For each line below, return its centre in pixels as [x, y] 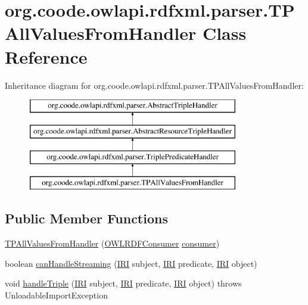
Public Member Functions [86, 218]
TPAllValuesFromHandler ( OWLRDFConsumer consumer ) [112, 243]
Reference [46, 56]
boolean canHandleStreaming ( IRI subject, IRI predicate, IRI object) [131, 263]
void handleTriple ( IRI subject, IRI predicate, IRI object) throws [123, 283]
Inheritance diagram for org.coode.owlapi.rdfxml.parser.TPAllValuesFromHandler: [154, 85]
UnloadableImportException [56, 295]
